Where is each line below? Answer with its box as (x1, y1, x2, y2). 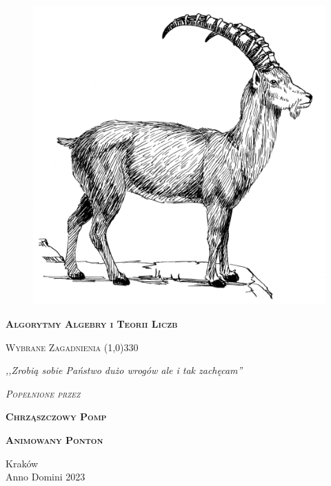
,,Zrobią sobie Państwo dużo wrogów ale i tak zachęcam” (6, 363, 243, 377)
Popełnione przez (6, 386, 81, 400)
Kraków (6, 456, 39, 470)
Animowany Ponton (6, 433, 103, 447)
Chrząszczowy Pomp (6, 409, 107, 424)
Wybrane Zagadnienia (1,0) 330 (6, 339, 139, 354)
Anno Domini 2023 (6, 469, 86, 484)
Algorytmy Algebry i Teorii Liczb (6, 317, 178, 331)
